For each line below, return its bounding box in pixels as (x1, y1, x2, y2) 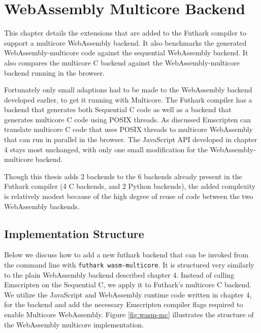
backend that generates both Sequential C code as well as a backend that (4, 104, 232, 115)
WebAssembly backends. (4, 201, 80, 211)
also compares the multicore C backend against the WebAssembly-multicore (4, 57, 240, 68)
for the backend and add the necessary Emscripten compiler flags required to (4, 299, 243, 310)
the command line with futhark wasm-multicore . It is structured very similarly (4, 259, 254, 270)
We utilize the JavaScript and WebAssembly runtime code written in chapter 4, (4, 289, 252, 299)
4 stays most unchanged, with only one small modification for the (4, 144, 208, 154)
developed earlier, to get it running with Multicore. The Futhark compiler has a (4, 94, 252, 105)
